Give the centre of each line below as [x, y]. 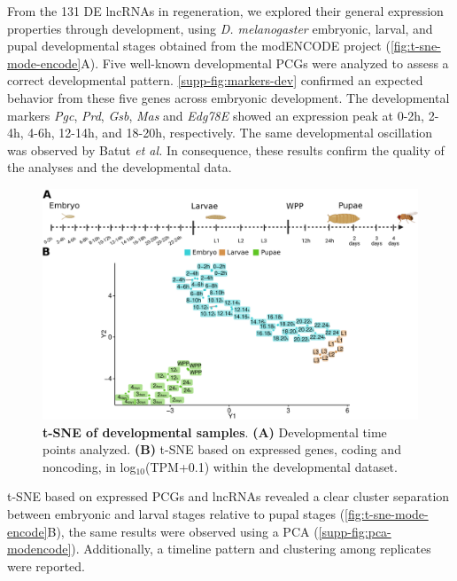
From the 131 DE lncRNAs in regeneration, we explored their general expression [225, 11]
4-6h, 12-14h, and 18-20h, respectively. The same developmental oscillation [230, 133]
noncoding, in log [89, 466]
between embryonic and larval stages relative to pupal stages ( [176, 513]
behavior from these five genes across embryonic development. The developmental [228, 97]
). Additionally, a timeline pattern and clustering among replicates [251, 549]
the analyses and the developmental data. [120, 167]
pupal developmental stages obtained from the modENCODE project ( [199, 46]
